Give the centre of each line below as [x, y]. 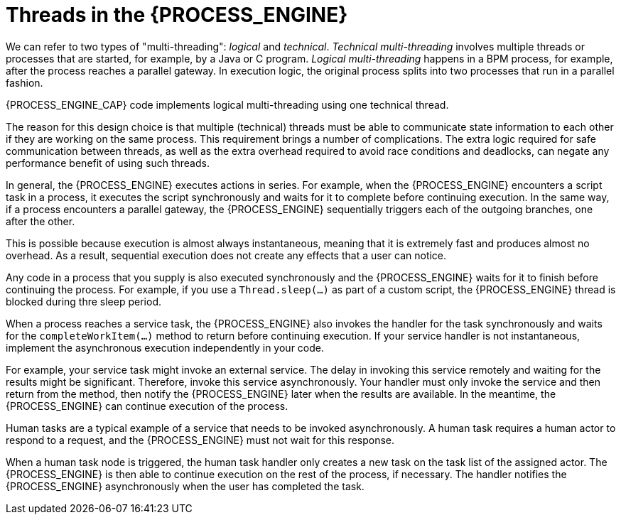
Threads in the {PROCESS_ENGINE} [177, 15]
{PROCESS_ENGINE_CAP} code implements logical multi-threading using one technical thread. [227, 104]
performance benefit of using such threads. [108, 163]
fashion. [25, 82]
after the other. [40, 221]
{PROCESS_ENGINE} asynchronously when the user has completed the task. [185, 486]
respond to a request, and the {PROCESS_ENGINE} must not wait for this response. [200, 440]
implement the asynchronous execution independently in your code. [165, 347]
